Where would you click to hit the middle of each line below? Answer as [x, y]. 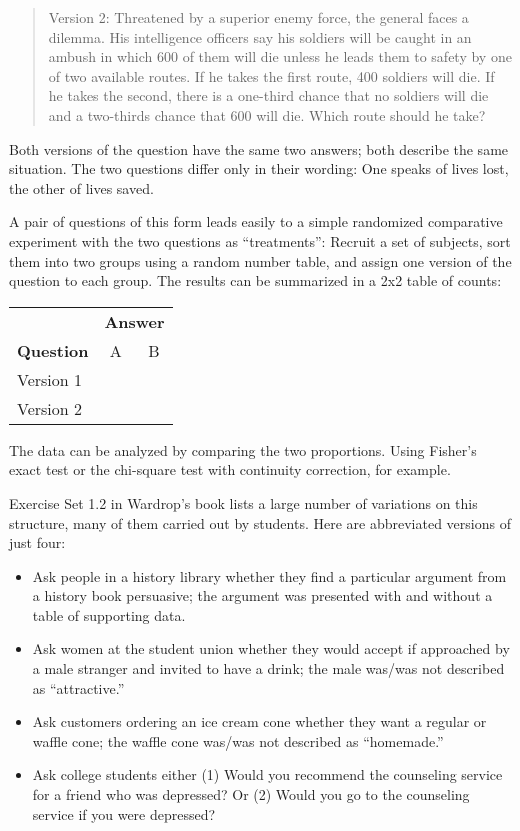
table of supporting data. [109, 614]
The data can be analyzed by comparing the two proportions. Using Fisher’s [243, 449]
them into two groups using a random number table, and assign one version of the [260, 260]
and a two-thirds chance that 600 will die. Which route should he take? [267, 114]
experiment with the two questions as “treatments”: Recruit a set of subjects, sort [260, 240]
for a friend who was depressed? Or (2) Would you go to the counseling [251, 794]
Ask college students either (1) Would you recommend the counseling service [267, 774]
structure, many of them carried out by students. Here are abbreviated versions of [260, 522]
